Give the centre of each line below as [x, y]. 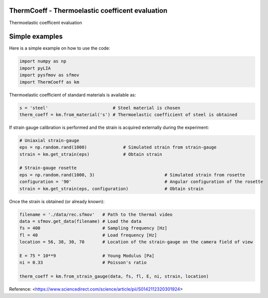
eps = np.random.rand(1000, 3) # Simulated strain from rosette [132, 175]
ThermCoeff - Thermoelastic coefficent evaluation [88, 11]
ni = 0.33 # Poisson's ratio [83, 263]
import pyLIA [35, 68]
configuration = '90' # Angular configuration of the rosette [141, 182]
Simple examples [36, 37]
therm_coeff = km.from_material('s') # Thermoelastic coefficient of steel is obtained [128, 115]
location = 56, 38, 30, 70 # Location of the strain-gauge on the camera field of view [136, 242]
